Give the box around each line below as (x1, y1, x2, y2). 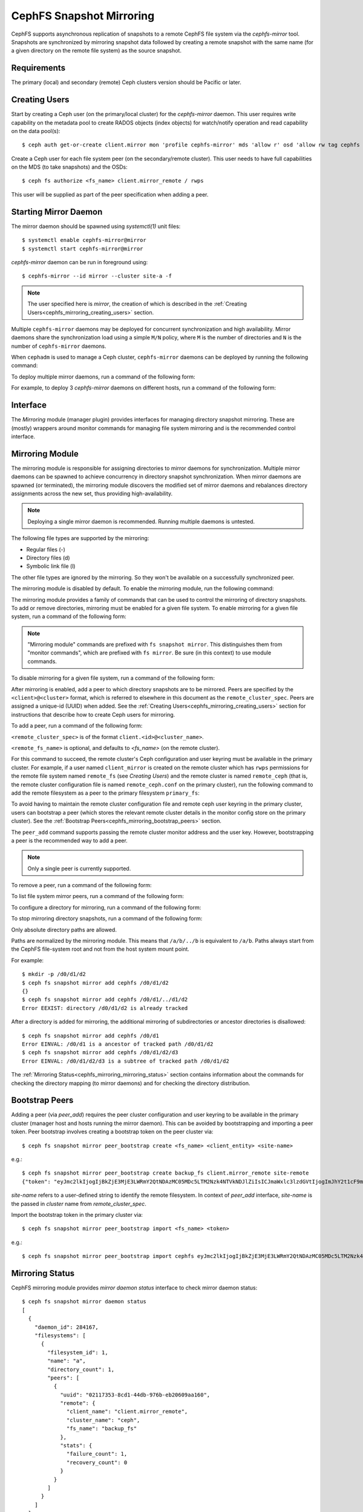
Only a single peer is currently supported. (27, 865, 131, 872)
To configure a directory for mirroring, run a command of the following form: (11, 904, 201, 911)
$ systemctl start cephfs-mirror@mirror (22, 245, 143, 252)
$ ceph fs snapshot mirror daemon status (22, 1298, 146, 1305)
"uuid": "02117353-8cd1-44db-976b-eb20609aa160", (60, 1391, 211, 1398)
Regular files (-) (26, 546, 66, 553)
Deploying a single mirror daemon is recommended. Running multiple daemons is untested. (27, 518, 255, 525)
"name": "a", (47, 1358, 86, 1364)
